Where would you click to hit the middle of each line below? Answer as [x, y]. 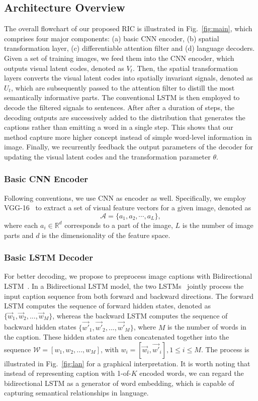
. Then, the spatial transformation [185, 68]
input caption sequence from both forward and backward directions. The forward [129, 296]
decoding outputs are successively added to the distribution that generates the [125, 117]
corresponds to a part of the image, [119, 225]
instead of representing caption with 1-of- [68, 373]
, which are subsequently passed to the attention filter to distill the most [123, 87]
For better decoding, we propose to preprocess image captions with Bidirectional [128, 276]
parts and [19, 235]
